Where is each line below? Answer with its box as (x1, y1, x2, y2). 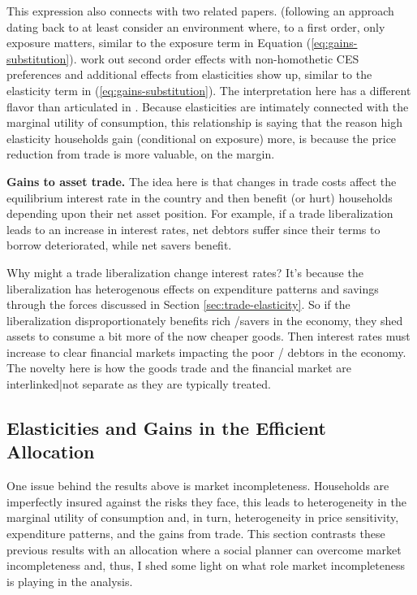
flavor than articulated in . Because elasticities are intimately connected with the (6, 98, 409, 115)
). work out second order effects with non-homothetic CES (69, 50, 359, 67)
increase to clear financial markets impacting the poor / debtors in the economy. (6, 343, 406, 360)
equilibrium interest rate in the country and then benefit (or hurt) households (6, 189, 393, 206)
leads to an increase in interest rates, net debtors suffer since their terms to (6, 220, 380, 237)
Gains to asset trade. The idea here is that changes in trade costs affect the (6, 172, 397, 189)
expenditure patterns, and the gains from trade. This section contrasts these (6, 525, 385, 542)
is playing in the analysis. (6, 572, 133, 589)
